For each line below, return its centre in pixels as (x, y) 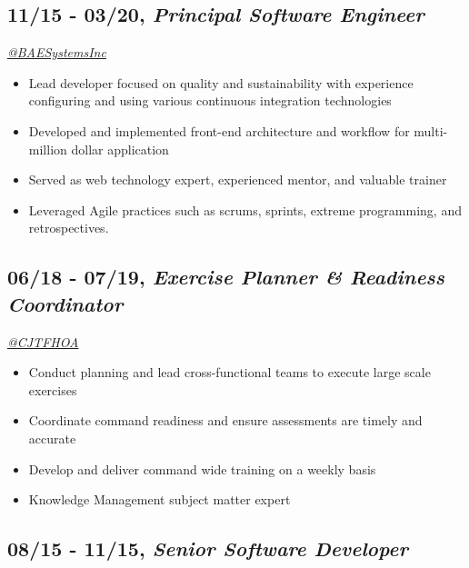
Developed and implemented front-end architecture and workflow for (219, 130)
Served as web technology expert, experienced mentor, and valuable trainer (238, 179)
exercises (53, 389)
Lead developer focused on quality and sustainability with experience (221, 82)
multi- (431, 130)
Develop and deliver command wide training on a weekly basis (202, 468)
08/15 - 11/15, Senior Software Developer (208, 548)
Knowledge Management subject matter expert (160, 499)
